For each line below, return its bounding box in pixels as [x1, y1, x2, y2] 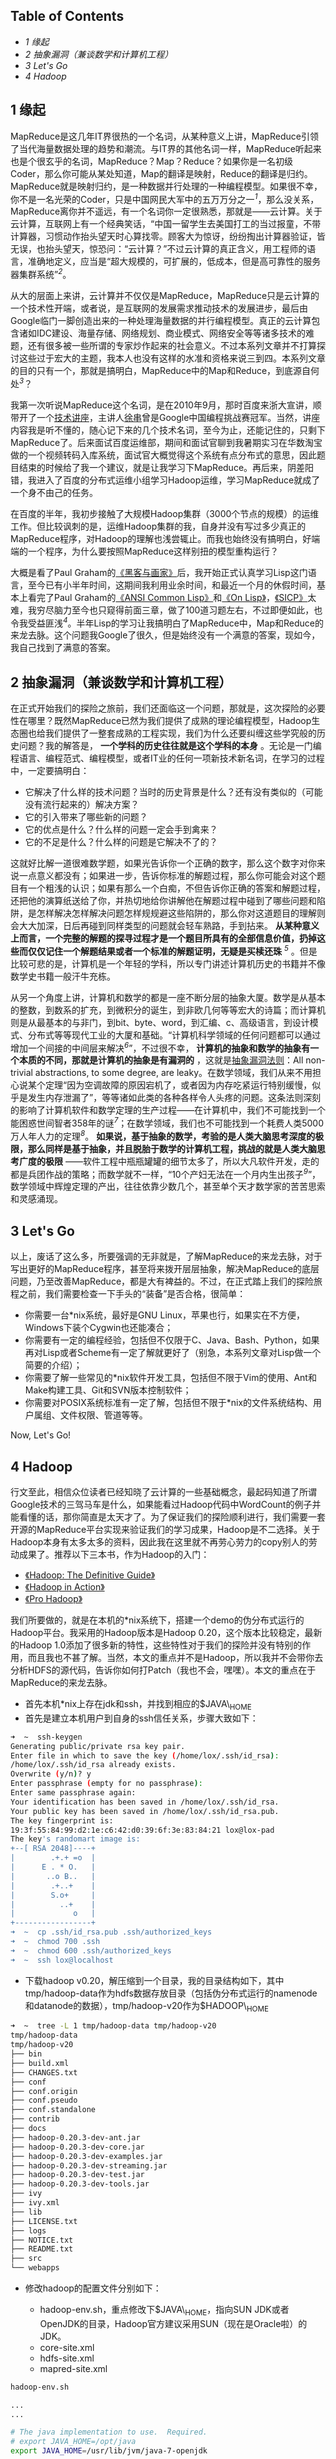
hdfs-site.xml [39, 2352, 95, 2364]
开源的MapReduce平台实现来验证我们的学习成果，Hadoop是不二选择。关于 [10, 1523, 321, 1535]
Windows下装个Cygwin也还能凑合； [24, 1322, 174, 1334]
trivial [10, 1067, 33, 1079]
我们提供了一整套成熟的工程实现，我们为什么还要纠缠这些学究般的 [44, 727, 317, 739]
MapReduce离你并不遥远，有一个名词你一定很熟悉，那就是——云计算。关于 [10, 205, 323, 218]
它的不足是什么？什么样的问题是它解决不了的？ [24, 836, 218, 848]
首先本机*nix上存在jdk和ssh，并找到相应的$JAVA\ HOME [24, 1697, 252, 1712]
